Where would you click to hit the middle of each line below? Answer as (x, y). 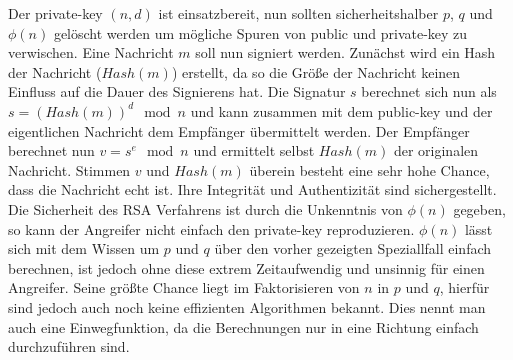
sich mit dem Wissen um (84, 248)
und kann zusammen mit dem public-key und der (341, 110)
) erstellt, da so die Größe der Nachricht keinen (316, 71)
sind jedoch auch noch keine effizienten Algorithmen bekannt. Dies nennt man (247, 306)
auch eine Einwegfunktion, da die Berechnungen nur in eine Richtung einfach (243, 326)
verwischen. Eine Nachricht (91, 52)
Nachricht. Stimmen (69, 169)
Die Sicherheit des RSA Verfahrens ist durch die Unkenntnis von (205, 208)
